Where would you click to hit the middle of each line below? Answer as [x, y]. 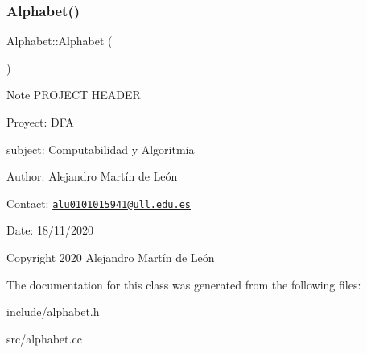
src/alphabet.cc [44, 338]
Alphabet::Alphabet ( [60, 41]
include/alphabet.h [53, 311]
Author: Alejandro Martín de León [92, 176]
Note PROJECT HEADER [74, 95]
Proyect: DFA [40, 122]
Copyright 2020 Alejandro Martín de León [111, 257]
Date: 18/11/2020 [50, 230]
